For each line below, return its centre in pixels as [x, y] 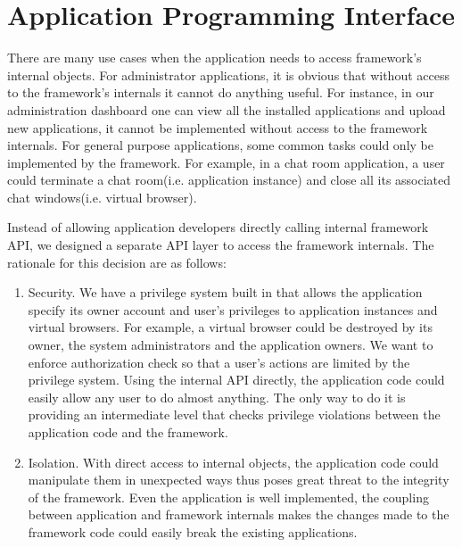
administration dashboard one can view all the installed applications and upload [227, 109]
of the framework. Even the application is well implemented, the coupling [228, 497]
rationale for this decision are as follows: [117, 262]
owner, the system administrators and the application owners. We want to [231, 345]
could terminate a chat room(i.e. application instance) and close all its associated [229, 180]
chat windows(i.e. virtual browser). [102, 197]
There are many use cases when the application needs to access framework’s [214, 58]
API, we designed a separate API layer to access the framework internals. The [221, 245]
